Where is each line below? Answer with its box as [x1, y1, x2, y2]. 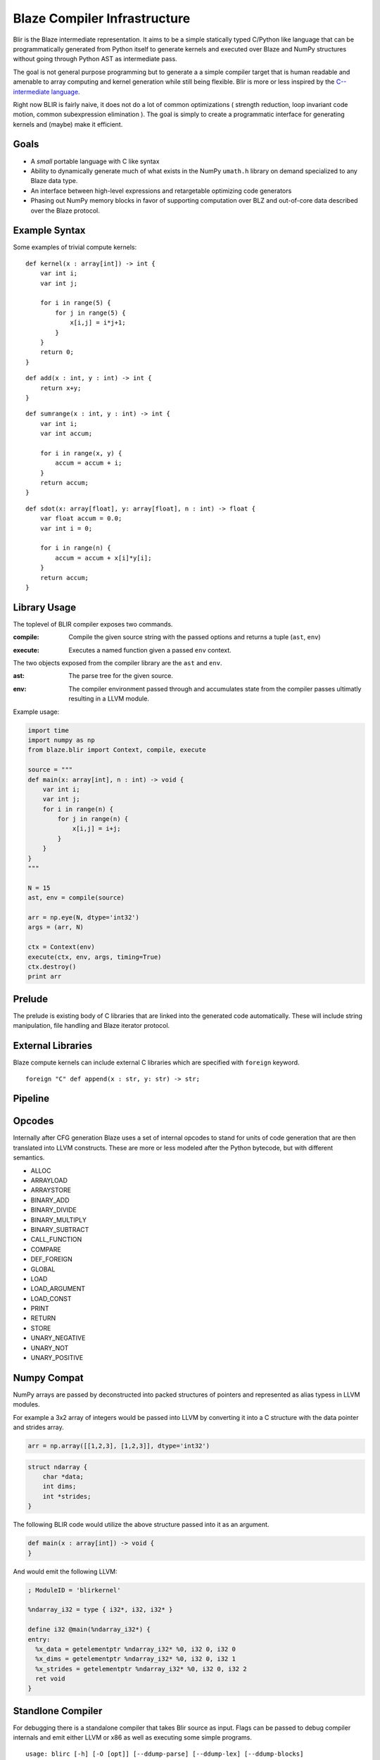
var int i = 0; [39, 524, 93, 532]
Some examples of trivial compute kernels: [13, 243, 137, 251]
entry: [27, 1635, 51, 1643]
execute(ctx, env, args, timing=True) [27, 953, 162, 961]
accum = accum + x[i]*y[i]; [55, 553, 152, 562]
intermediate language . [13, 87, 80, 96]
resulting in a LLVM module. [68, 694, 149, 703]
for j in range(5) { [55, 308, 126, 317]
